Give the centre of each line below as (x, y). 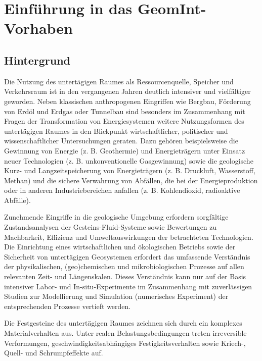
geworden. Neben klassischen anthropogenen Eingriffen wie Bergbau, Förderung (127, 101)
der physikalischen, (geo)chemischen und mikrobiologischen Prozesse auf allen (124, 266)
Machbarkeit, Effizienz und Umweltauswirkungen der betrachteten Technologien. (129, 237)
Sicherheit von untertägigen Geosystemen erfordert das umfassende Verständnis (127, 256)
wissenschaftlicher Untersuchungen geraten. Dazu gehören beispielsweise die (121, 141)
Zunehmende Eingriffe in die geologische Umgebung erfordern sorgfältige (116, 217)
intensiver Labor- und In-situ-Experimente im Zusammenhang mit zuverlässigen (128, 286)
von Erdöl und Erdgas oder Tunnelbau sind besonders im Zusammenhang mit (125, 111)
